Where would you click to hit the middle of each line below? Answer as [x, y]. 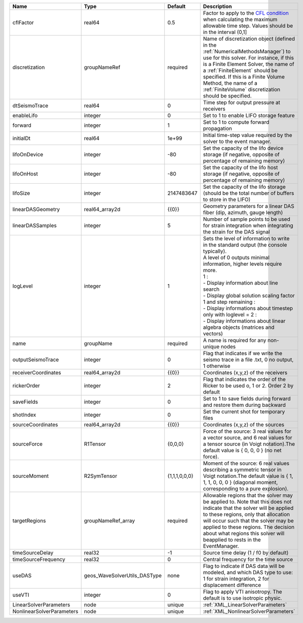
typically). [215, 251]
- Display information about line [240, 283]
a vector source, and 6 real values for [248, 438]
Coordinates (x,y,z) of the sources [244, 425]
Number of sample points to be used [247, 219]
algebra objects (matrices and [239, 327]
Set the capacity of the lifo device [243, 148]
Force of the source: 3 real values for [247, 431]
